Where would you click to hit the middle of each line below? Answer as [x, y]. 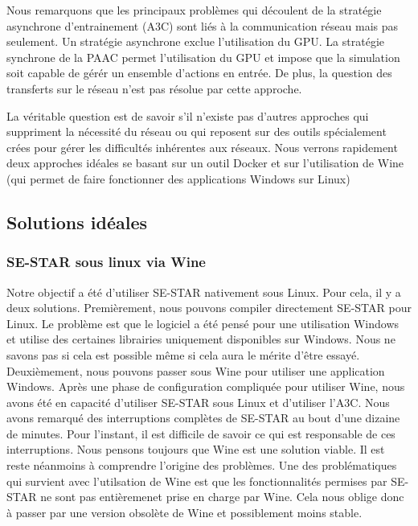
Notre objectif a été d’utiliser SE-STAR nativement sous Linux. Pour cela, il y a [204, 292]
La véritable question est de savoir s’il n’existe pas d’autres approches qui [188, 115]
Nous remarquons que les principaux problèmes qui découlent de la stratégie [194, 10]
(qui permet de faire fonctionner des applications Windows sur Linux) [178, 178]
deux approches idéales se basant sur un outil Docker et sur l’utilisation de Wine [205, 163]
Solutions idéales [77, 222]
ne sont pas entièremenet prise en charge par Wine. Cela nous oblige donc [222, 497]
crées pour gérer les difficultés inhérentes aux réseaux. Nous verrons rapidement [202, 147]
